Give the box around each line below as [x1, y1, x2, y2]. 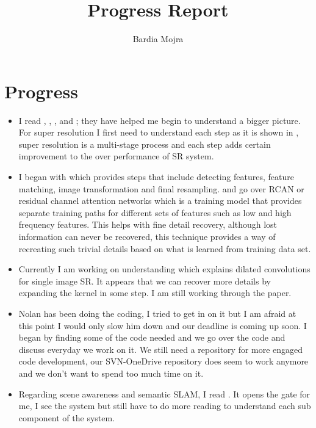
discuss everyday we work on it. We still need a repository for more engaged [18, 343, 303, 355]
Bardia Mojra [132, 32, 184, 45]
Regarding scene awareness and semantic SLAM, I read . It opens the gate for [18, 387, 311, 400]
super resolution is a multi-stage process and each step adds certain [18, 137, 271, 150]
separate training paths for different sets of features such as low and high [18, 206, 292, 219]
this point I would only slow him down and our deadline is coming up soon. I [18, 319, 307, 332]
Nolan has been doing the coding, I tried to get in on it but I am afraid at [18, 306, 296, 319]
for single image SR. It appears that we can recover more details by [18, 274, 271, 287]
